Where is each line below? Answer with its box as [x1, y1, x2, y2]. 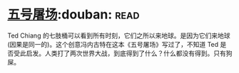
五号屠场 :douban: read [7, 6, 140, 23]
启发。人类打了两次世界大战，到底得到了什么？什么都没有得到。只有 [26, 49, 226, 57]
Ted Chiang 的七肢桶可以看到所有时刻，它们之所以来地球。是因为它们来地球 [7, 31, 230, 40]
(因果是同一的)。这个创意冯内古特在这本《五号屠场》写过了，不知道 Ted [7, 40, 219, 48]
